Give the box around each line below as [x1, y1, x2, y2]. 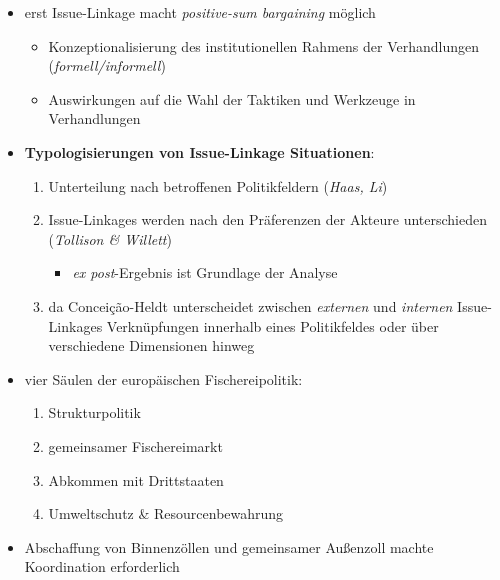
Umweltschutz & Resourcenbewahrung [48, 503, 284, 524]
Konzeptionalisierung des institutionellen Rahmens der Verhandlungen [48, 35, 479, 56]
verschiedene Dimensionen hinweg [48, 335, 255, 356]
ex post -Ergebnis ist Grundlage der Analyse [72, 262, 338, 283]
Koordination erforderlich [24, 556, 180, 577]
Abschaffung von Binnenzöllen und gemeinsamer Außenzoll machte [24, 536, 434, 557]
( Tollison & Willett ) [48, 228, 172, 249]
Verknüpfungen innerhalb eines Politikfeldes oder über [106, 315, 439, 336]
